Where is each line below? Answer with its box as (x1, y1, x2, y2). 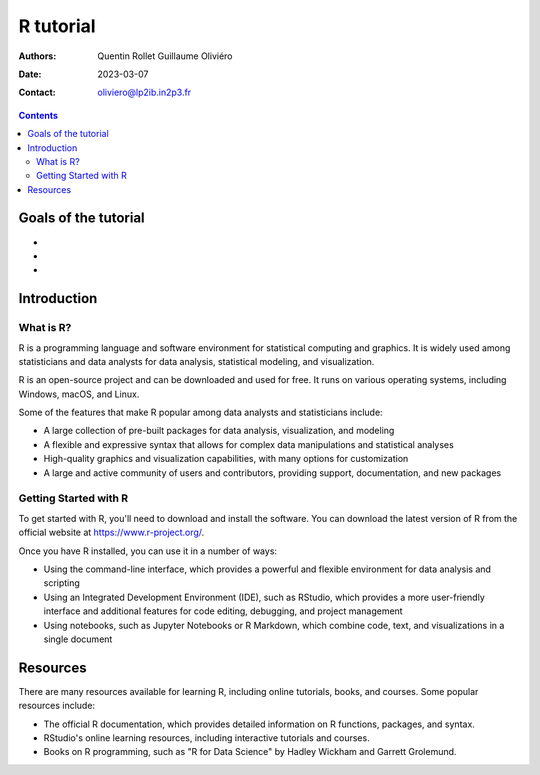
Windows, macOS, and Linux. (18, 388, 140, 400)
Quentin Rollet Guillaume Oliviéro (97, 50, 233, 62)
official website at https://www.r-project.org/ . (18, 526, 205, 539)
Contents (18, 109, 59, 121)
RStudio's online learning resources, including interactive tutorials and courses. (43, 731, 370, 744)
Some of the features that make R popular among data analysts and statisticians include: (18, 406, 384, 419)
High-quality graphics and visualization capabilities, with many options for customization (43, 453, 409, 465)
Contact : (18, 86, 57, 99)
